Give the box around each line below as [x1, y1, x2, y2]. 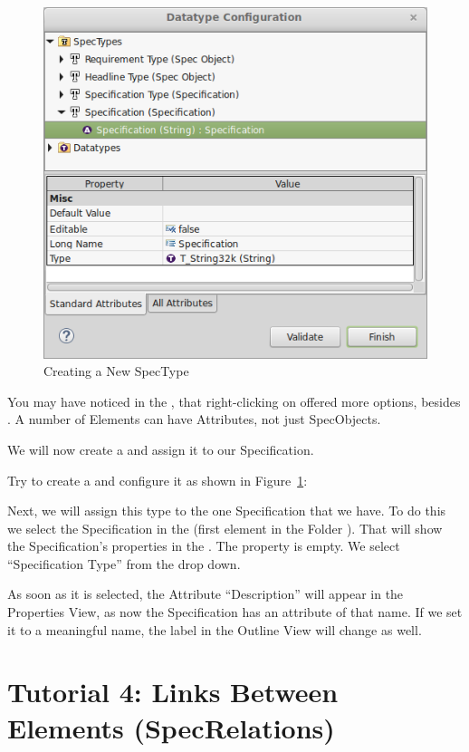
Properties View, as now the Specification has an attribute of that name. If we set [7, 603, 463, 622]
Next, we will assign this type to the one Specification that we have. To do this [7, 501, 446, 520]
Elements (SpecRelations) [7, 709, 335, 746]
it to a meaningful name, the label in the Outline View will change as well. [7, 620, 422, 639]
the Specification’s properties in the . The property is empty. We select [7, 536, 400, 555]
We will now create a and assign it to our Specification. [7, 439, 314, 458]
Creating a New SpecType [43, 362, 189, 381]
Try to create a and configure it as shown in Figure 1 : [7, 470, 308, 489]
